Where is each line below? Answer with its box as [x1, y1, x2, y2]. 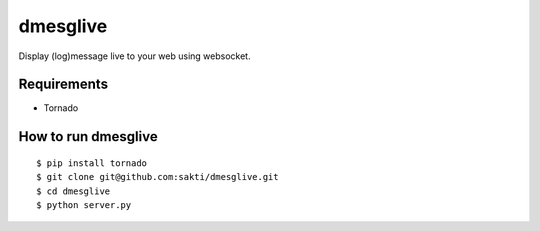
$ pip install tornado [36, 157, 148, 169]
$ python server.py [36, 200, 132, 211]
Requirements [18, 76, 109, 93]
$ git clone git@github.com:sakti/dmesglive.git [36, 171, 279, 183]
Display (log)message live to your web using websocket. [18, 50, 251, 62]
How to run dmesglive [18, 128, 159, 145]
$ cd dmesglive [36, 185, 111, 197]
